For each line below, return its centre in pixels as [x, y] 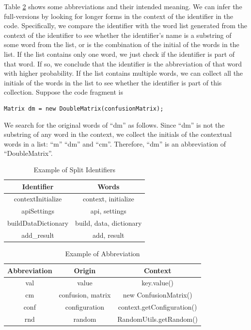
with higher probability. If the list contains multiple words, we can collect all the [124, 73]
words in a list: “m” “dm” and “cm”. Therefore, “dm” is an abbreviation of [115, 143]
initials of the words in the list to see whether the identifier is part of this [113, 82]
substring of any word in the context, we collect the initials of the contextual [118, 134]
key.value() [158, 283]
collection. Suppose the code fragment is [63, 92]
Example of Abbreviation [102, 253]
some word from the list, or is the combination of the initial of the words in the [122, 44]
